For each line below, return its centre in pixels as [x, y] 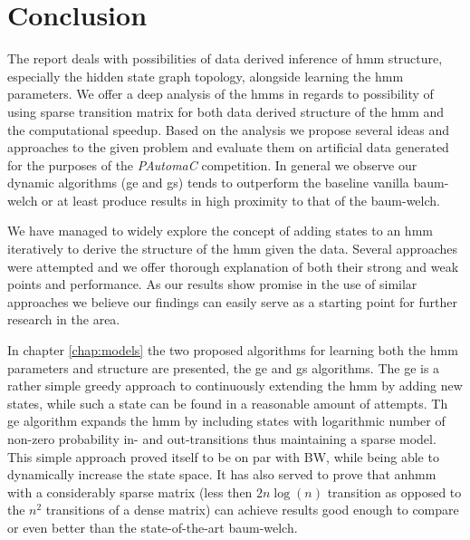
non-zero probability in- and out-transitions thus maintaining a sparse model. [222, 439]
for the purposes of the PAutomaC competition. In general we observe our [212, 164]
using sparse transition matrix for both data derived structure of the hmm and [226, 111]
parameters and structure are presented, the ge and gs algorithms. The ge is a [224, 367]
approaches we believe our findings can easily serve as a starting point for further [232, 301]
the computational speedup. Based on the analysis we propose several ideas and [229, 129]
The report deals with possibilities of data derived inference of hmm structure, [225, 58]
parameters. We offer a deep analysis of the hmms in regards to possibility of [221, 94]
